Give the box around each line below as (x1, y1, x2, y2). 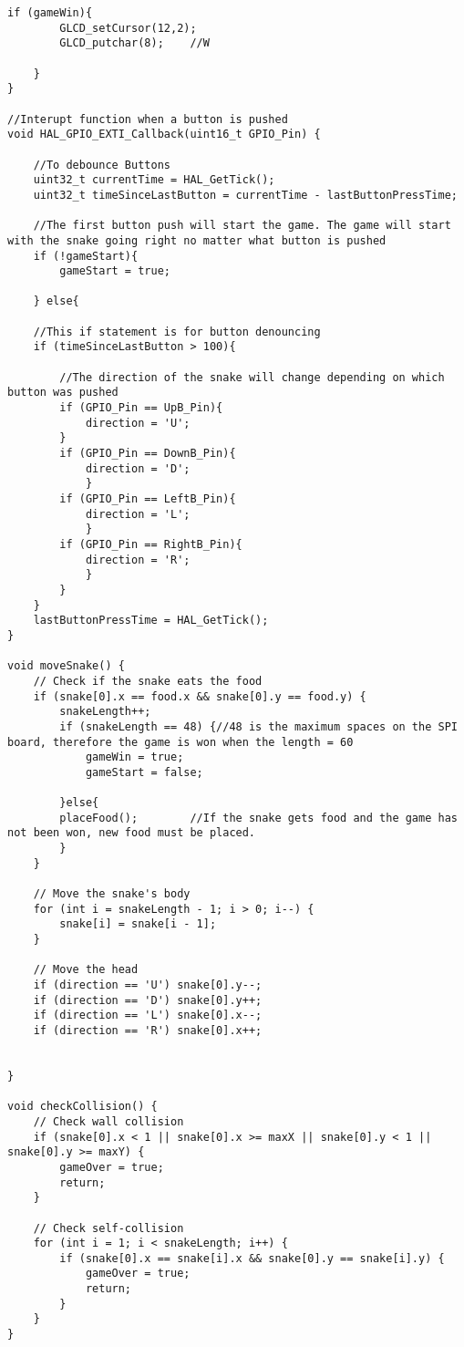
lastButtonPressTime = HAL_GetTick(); (33, 614, 269, 627)
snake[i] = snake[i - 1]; (59, 917, 217, 931)
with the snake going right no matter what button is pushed (7, 233, 387, 247)
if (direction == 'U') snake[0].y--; (33, 979, 263, 991)
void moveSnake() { (7, 659, 125, 673)
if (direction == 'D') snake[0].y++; (33, 993, 263, 1007)
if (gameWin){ (7, 6, 93, 19)
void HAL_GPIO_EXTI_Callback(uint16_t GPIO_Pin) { (7, 128, 321, 141)
